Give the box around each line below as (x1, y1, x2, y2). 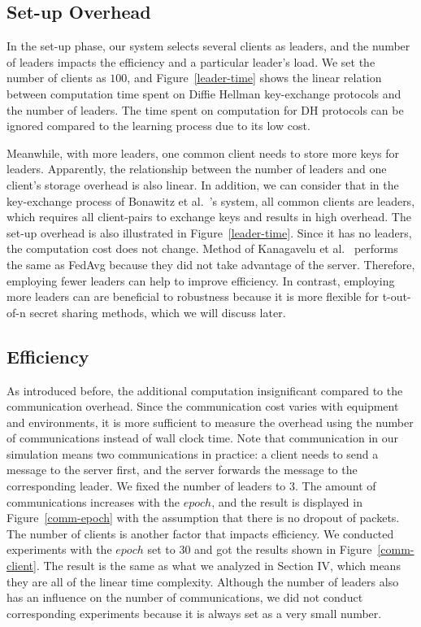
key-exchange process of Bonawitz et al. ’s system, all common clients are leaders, (7, 192, 415, 209)
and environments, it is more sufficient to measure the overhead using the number (7, 413, 414, 430)
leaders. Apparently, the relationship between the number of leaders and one (7, 160, 387, 177)
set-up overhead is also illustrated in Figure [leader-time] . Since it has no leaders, (7, 224, 412, 241)
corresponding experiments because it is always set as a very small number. (7, 604, 382, 621)
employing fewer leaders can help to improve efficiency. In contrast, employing (7, 272, 395, 289)
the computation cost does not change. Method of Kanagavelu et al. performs (7, 240, 398, 257)
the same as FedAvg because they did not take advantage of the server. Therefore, (7, 255, 415, 272)
